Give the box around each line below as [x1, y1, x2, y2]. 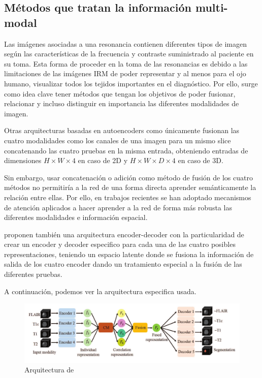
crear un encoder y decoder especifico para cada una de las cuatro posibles [4, 239, 236, 249]
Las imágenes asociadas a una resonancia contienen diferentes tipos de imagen [4, 38, 247, 49]
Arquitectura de [24, 364, 74, 375]
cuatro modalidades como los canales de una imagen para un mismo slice [4, 135, 231, 145]
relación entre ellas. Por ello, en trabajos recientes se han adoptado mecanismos [4, 192, 251, 202]
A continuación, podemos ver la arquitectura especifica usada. [4, 286, 196, 296]
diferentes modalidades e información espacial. [4, 212, 148, 223]
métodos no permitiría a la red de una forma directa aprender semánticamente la [4, 182, 256, 193]
